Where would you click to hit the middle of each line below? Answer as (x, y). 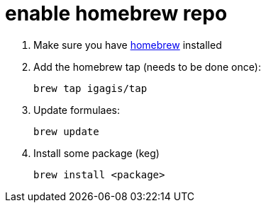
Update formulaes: (77, 110)
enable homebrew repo (116, 13)
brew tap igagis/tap (90, 88)
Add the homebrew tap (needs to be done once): (147, 67)
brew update (66, 131)
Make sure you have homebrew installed (128, 45)
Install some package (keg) (96, 153)
